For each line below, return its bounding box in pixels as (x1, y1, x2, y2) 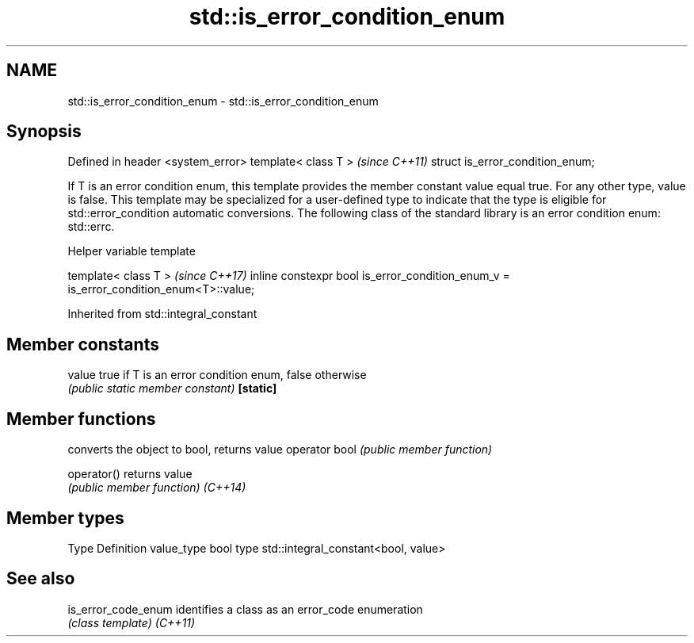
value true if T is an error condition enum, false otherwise (67, 368, 367, 382)
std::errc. (67, 220, 115, 234)
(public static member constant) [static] (67, 381, 277, 396)
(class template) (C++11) (67, 615, 196, 630)
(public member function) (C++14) (67, 480, 246, 495)
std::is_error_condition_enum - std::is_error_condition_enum (67, 94, 379, 108)
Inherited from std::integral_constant (67, 307, 257, 321)
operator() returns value (67, 467, 193, 481)
